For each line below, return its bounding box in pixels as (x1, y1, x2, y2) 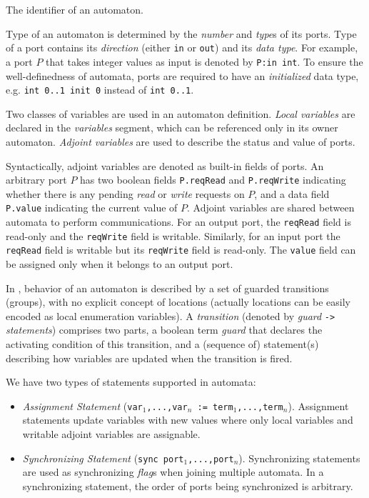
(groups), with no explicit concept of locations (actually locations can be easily (6, 294, 350, 309)
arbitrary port (6, 172, 67, 187)
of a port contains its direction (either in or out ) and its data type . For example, (6, 40, 358, 55)
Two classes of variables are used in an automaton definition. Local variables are (6, 106, 355, 121)
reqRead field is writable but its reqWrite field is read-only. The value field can (6, 242, 356, 257)
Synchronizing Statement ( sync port (22, 450, 184, 465)
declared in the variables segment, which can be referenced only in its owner (6, 120, 338, 135)
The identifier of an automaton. (6, 2, 143, 16)
